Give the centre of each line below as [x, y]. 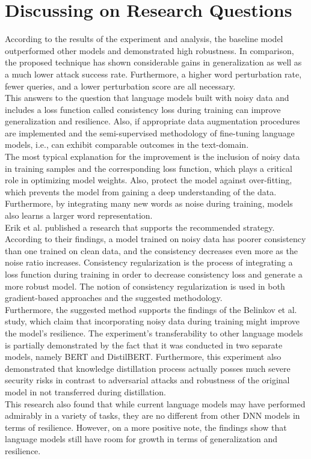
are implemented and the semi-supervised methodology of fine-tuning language [150, 132]
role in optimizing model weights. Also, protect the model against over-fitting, [149, 180]
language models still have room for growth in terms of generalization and [141, 439]
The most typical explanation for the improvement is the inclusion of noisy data [152, 157]
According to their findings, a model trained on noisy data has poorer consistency [155, 239]
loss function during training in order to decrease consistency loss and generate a [154, 274]
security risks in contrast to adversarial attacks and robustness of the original [147, 380]
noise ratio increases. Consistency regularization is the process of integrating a [149, 262]
